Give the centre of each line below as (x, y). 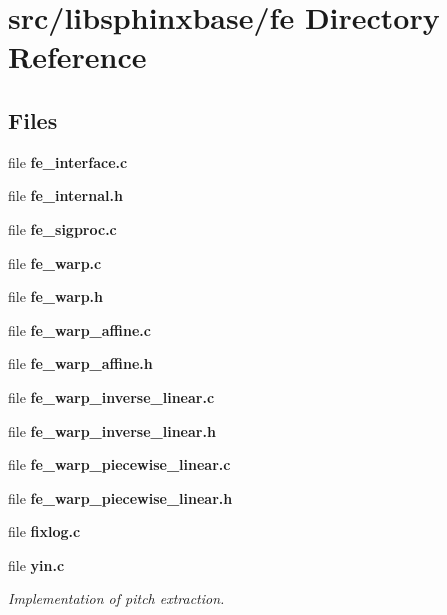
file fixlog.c (44, 531)
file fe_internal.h (65, 195)
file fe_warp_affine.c (79, 329)
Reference (77, 56)
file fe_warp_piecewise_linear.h (120, 497)
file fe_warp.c (55, 262)
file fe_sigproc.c (62, 228)
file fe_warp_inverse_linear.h (112, 430)
